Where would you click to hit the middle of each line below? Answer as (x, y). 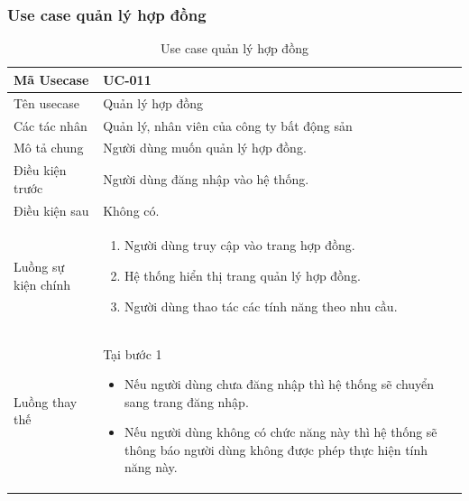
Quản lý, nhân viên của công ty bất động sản (228, 125)
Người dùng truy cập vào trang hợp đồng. (239, 245)
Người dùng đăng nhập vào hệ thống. (206, 178)
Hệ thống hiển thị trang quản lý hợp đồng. (242, 276)
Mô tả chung (49, 148)
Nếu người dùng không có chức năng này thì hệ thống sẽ (280, 432)
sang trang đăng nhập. (186, 401)
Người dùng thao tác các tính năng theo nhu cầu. (261, 306)
